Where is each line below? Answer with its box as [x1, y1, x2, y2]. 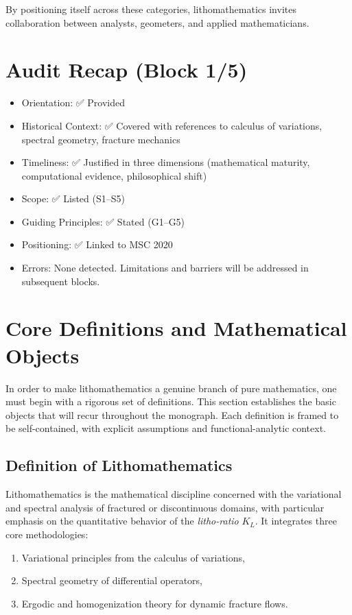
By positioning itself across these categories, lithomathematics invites [5, 2, 296, 16]
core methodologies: [5, 527, 89, 541]
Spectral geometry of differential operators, [21, 573, 202, 588]
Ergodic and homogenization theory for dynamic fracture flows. [21, 596, 288, 610]
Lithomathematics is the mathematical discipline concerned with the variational [5, 487, 342, 501]
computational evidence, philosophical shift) [21, 168, 207, 182]
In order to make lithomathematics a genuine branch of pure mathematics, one [5, 381, 337, 395]
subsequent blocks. [21, 274, 100, 288]
